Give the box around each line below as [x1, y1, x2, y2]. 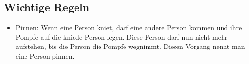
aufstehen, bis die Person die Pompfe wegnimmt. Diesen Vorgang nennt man [15, 41, 245, 51]
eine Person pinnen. [15, 50, 75, 61]
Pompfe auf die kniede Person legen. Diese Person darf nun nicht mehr [15, 32, 228, 42]
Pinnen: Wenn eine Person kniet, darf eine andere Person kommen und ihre [15, 22, 242, 32]
